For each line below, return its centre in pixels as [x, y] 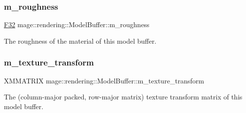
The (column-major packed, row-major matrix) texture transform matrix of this [123, 97]
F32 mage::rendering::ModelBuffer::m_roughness [77, 24]
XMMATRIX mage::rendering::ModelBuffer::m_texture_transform [104, 80]
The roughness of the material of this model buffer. [80, 40]
